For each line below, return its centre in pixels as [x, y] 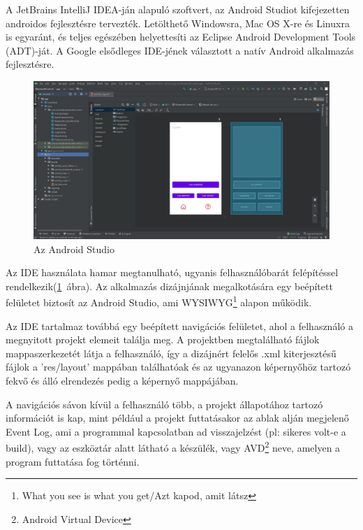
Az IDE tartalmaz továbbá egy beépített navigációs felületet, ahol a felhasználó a [179, 325]
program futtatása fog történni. [73, 461]
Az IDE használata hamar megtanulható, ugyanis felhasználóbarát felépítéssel [172, 272]
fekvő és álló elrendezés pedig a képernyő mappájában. [122, 381]
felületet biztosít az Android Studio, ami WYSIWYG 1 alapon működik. [159, 301]
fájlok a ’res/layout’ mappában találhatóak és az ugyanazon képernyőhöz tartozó [178, 367]
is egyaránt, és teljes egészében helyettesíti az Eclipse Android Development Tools [181, 37]
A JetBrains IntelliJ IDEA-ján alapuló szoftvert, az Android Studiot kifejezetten [178, 9]
